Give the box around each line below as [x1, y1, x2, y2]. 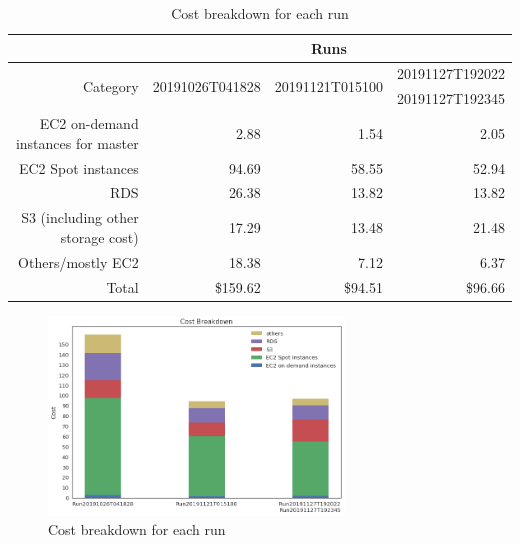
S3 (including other [21, 207, 139, 228]
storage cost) [60, 226, 139, 247]
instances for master [15, 132, 139, 153]
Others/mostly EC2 [18, 251, 139, 272]
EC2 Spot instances [18, 157, 139, 178]
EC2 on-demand [39, 113, 139, 134]
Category [83, 75, 139, 96]
